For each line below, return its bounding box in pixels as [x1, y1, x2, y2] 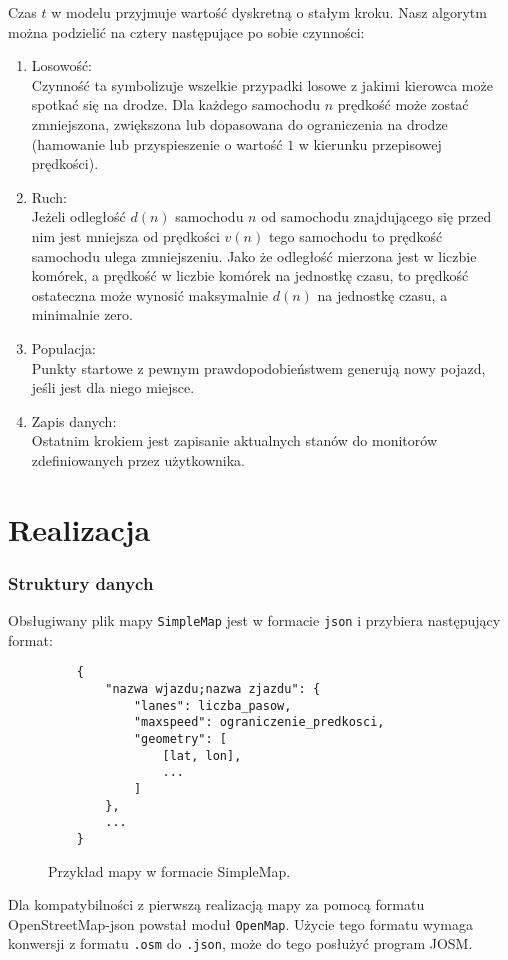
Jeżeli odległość [31, 206, 126, 227]
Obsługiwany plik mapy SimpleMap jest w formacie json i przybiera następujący [8, 610, 501, 631]
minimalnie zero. [31, 304, 133, 325]
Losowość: [31, 55, 93, 76]
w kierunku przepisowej [298, 133, 442, 154]
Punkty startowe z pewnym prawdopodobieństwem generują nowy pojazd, [31, 357, 486, 378]
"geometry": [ [133, 731, 227, 746]
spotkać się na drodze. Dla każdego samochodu [31, 94, 321, 115]
